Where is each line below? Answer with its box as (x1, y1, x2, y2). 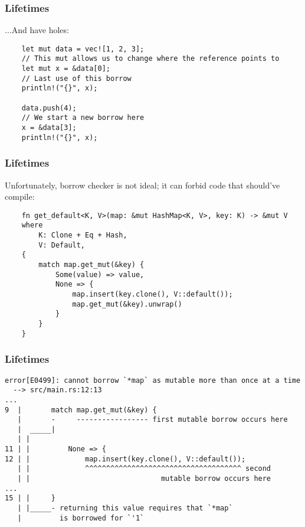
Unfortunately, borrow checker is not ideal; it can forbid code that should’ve (5, 178, 280, 191)
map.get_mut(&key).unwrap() (72, 300, 182, 308)
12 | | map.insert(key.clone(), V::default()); (5, 454, 246, 463)
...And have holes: (5, 24, 69, 36)
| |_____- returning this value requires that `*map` (17, 504, 233, 513)
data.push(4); (21, 103, 77, 112)
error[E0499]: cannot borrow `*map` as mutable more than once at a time (5, 376, 301, 385)
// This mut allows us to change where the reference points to (21, 54, 280, 63)
